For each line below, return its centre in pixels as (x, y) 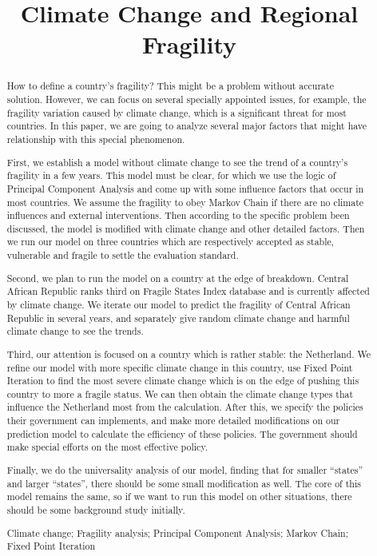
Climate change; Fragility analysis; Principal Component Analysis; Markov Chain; (177, 532)
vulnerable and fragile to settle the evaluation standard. (123, 255)
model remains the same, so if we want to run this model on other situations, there (179, 496)
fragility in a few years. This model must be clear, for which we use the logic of (171, 175)
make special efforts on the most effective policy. (107, 447)
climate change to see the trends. (75, 331)
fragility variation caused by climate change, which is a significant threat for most (177, 112)
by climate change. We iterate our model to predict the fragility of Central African (179, 304)
